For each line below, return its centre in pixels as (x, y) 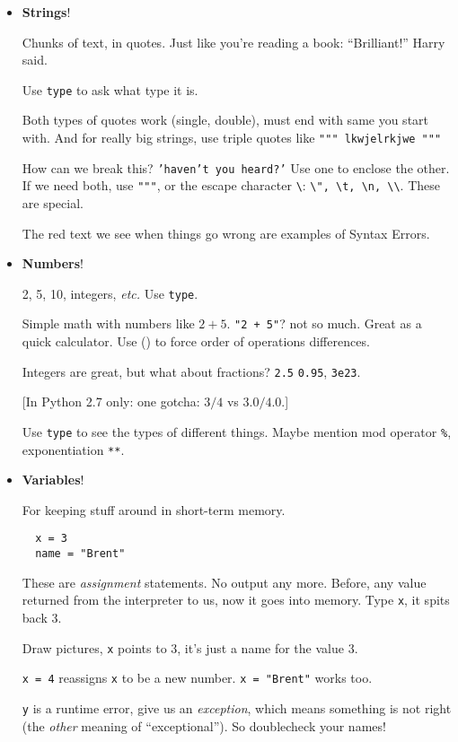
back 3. (42, 617)
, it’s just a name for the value (260, 647)
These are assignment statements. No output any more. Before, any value (224, 582)
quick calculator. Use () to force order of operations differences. (196, 341)
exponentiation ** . (73, 449)
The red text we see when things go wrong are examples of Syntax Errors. (226, 233)
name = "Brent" (80, 554)
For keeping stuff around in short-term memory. (154, 509)
